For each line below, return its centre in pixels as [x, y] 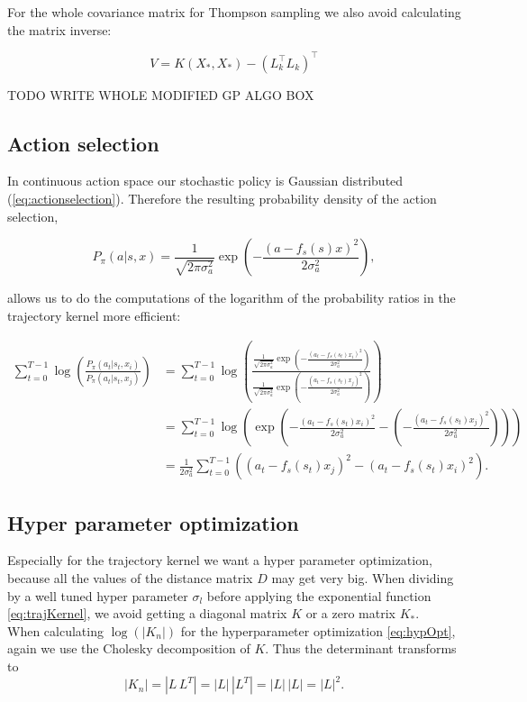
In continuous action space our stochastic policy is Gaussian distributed [205, 181]
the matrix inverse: [59, 29]
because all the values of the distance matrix [130, 578]
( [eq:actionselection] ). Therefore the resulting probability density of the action [222, 199]
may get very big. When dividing [363, 578]
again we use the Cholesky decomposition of [129, 648]
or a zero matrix [350, 613]
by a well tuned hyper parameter [98, 595]
